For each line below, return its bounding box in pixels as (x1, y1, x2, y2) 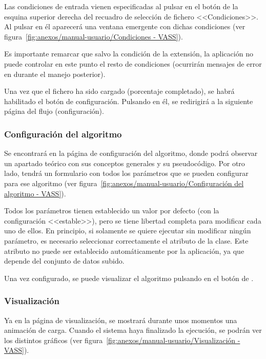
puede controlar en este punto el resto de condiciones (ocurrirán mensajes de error (4, 58, 262, 69)
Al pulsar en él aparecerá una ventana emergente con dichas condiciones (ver (4, 21, 245, 32)
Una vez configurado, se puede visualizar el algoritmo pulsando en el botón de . (4, 272, 254, 283)
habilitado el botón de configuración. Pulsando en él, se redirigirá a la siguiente (4, 95, 253, 106)
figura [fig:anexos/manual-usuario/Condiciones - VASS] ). (4, 31, 183, 42)
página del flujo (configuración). (4, 106, 104, 116)
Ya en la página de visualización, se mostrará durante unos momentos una (4, 314, 237, 325)
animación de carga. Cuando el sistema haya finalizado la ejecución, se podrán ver (4, 325, 262, 335)
